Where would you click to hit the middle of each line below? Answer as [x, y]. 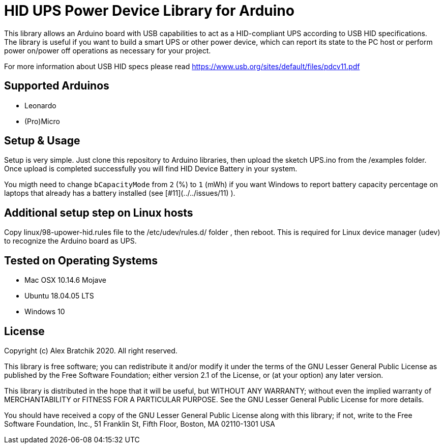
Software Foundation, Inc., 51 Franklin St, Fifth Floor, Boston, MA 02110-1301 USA [140, 424]
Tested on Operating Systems [81, 260]
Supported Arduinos [57, 86]
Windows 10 [45, 312]
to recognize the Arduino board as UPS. [70, 241]
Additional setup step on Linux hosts [99, 213]
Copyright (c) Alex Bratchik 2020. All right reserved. [91, 350]
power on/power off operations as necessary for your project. [108, 50]
